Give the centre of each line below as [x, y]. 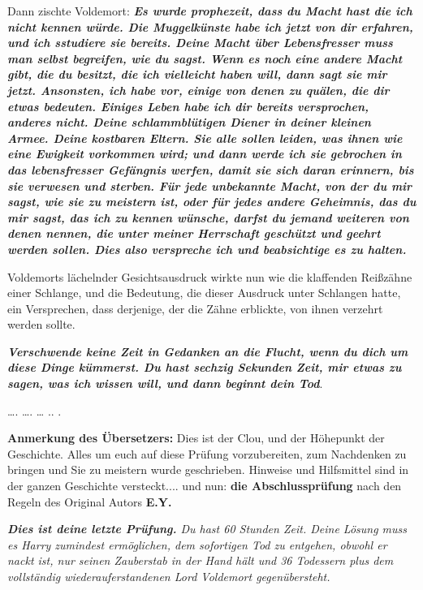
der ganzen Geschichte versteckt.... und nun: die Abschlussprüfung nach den [205, 486]
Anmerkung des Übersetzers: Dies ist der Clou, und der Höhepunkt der [196, 438]
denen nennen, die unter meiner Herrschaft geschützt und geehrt [194, 233]
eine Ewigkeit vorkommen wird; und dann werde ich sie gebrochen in [205, 154]
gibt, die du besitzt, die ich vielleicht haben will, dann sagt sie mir [197, 74]
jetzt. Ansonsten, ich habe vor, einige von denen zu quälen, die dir [199, 90]
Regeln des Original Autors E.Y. [90, 501]
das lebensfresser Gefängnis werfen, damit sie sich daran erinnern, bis [211, 169]
